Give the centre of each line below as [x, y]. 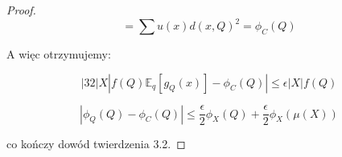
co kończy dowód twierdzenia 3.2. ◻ [96, 144]
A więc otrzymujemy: [59, 54]
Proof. [21, 10]
